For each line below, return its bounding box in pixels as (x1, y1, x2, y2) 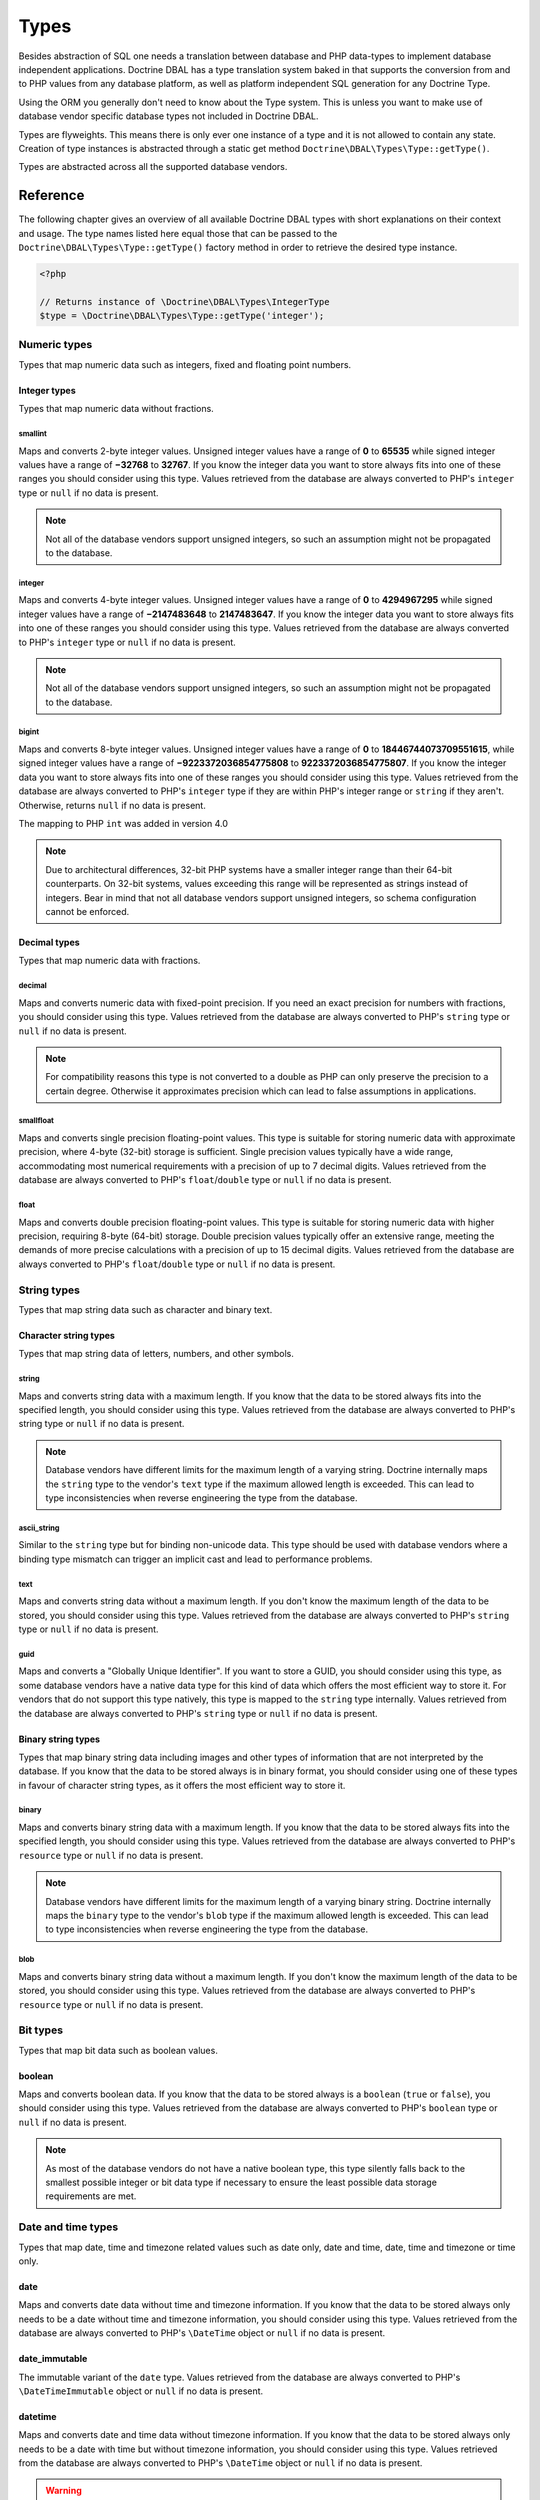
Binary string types (18, 1733, 100, 1745)
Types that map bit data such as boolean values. (18, 2044, 219, 2056)
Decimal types (18, 936, 80, 948)
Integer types (18, 384, 77, 396)
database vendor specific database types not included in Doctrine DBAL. (18, 110, 319, 122)
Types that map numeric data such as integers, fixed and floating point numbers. (18, 358, 352, 370)
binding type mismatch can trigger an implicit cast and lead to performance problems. (18, 1553, 373, 1565)
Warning (45, 2485, 82, 2497)
